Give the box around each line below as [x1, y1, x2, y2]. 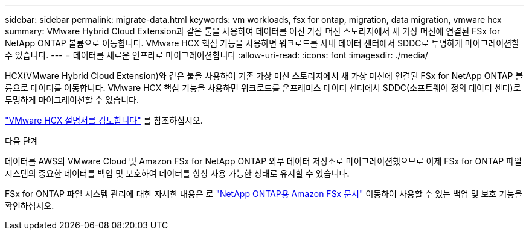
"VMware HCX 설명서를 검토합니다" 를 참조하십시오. [5, 115, 203, 125]
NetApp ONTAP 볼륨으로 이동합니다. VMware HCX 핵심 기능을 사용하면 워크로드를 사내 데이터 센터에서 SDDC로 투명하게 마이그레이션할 [5, 38, 519, 48]
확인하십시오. [5, 201, 54, 211]
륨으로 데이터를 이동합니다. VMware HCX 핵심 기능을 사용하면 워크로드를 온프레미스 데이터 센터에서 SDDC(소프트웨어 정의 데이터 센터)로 [5, 83, 521, 93]
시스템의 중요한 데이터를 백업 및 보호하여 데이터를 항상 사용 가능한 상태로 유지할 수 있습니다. [5, 168, 350, 178]
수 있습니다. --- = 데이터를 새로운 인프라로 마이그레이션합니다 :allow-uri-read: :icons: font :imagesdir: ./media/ [5, 50, 428, 60]
